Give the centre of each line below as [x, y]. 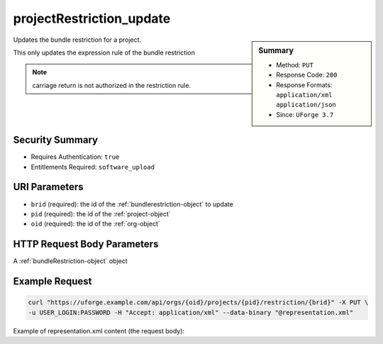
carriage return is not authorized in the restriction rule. [112, 85]
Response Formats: [304, 84]
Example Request [52, 281]
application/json [306, 105]
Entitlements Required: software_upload [93, 167]
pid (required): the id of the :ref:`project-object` [101, 213]
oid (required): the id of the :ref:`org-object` [96, 224]
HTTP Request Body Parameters [86, 244]
